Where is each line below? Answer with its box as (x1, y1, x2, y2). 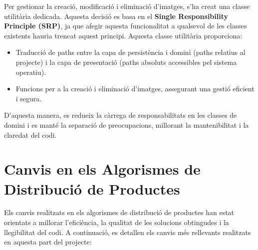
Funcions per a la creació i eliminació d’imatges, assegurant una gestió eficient (15, 83, 255, 94)
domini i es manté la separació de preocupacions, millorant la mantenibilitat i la (4, 119, 249, 130)
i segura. (15, 93, 42, 103)
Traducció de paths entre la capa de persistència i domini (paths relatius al (15, 47, 246, 57)
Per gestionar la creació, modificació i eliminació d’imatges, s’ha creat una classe (4, 1, 250, 11)
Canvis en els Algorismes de (4, 159, 201, 179)
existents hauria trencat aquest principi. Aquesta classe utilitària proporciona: (4, 30, 243, 40)
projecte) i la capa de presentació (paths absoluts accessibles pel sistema (15, 56, 237, 67)
